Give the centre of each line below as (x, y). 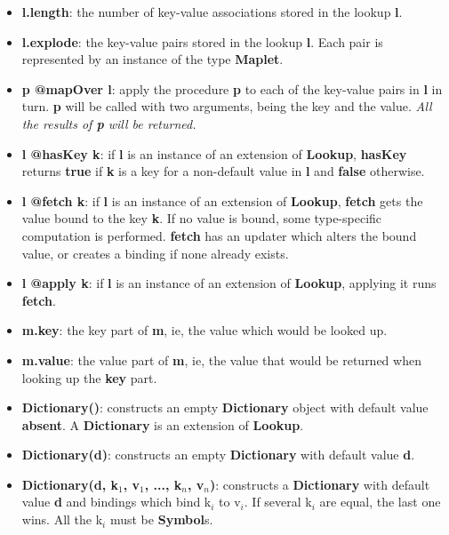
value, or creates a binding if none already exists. (155, 253)
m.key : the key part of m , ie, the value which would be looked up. (204, 330)
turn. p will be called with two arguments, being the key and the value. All (227, 106)
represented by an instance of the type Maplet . (152, 59)
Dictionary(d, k (70, 484)
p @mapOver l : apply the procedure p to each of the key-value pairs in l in (232, 88)
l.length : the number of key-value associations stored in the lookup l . (212, 12)
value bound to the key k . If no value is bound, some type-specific (202, 218)
